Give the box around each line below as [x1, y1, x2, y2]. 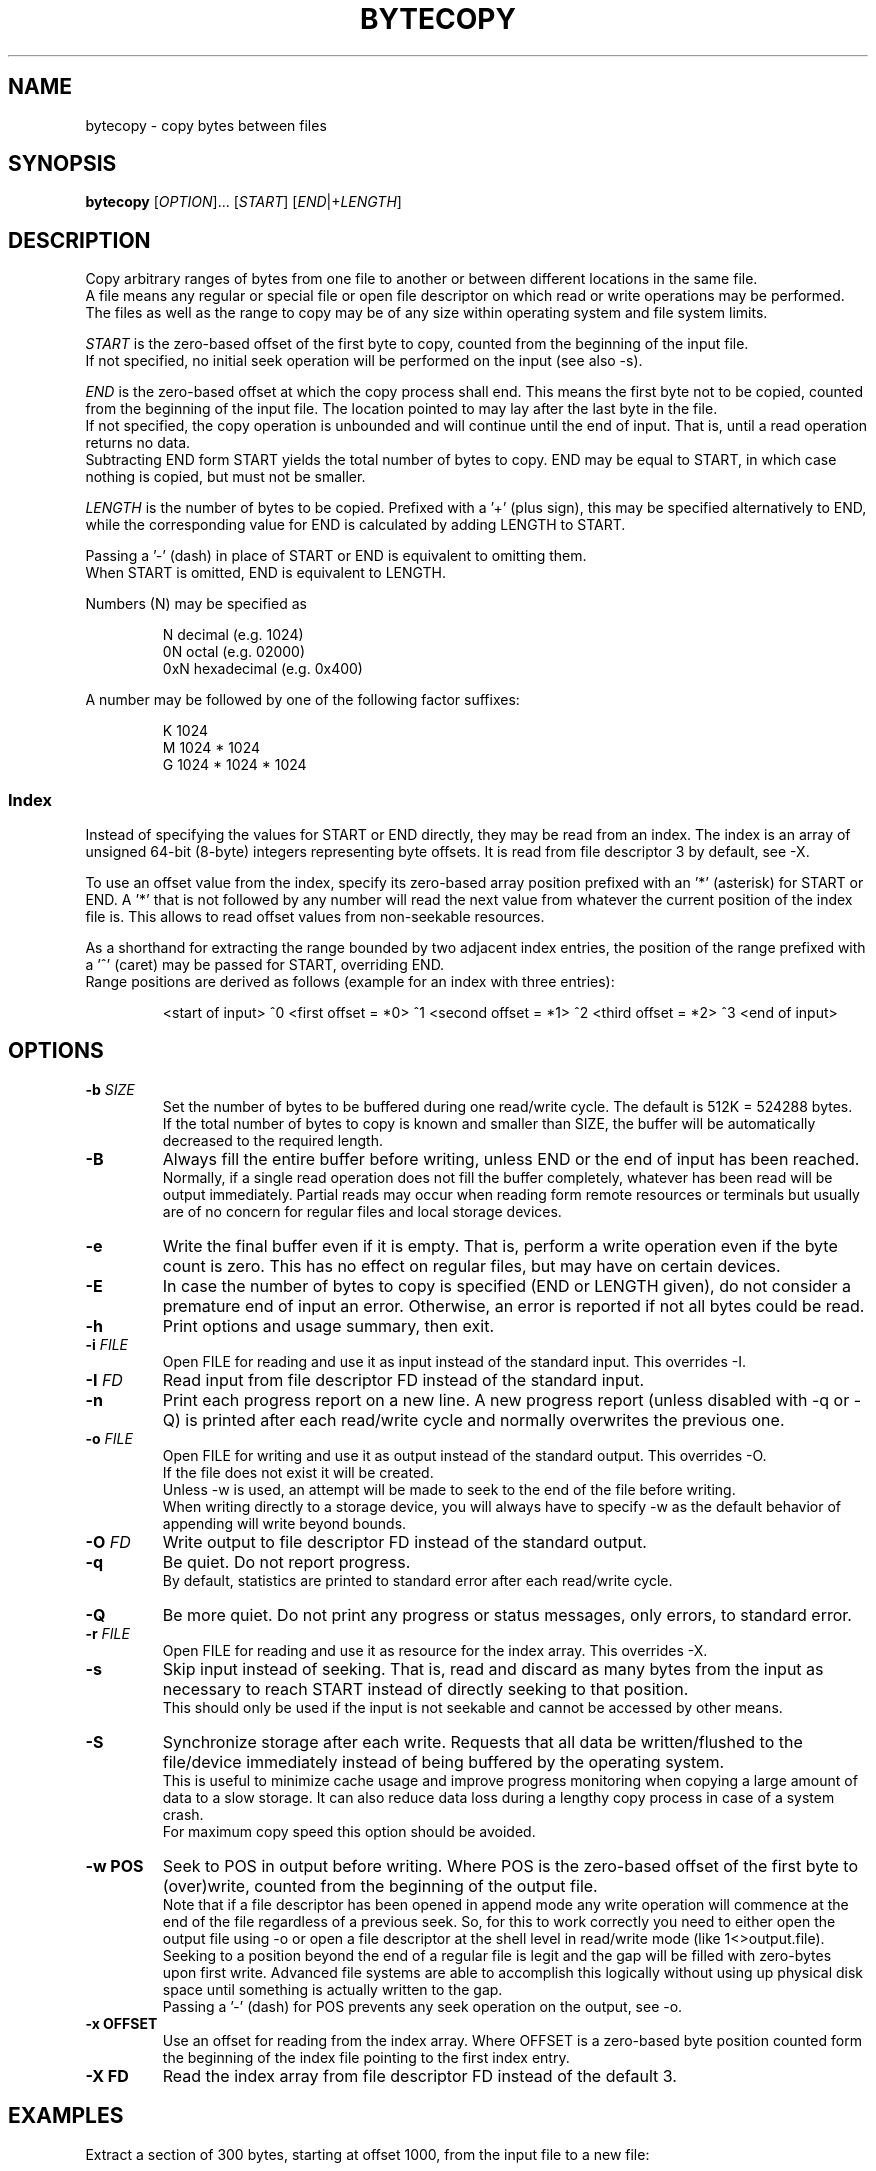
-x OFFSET [85, 2014, 158, 2032]
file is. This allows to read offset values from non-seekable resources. [85, 908, 545, 926]
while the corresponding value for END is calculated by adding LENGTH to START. [85, 516, 626, 534]
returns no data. [85, 434, 191, 452]
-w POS [85, 1855, 144, 1876]
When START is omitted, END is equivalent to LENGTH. [85, 564, 447, 582]
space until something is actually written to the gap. [162, 1980, 503, 1998]
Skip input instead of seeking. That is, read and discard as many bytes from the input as [162, 1658, 824, 1679]
